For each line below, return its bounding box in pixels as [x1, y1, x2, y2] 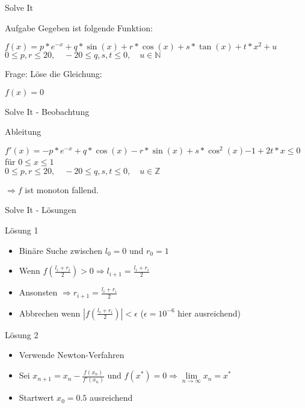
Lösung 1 [5, 223, 39, 236]
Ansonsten [19, 286, 58, 298]
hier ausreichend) [177, 306, 241, 319]
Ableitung [5, 125, 42, 138]
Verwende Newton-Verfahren [19, 348, 125, 361]
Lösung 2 [5, 328, 39, 341]
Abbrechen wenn [19, 306, 81, 319]
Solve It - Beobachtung [5, 105, 90, 117]
